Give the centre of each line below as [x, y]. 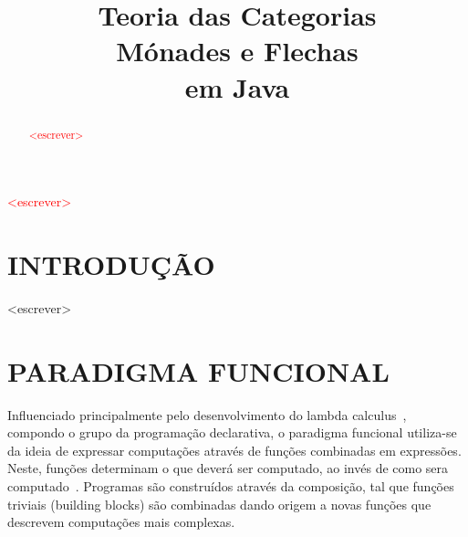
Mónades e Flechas [237, 51]
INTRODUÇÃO [111, 263]
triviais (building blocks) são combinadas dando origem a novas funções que [219, 504]
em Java [237, 86]
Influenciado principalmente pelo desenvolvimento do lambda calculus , [207, 414]
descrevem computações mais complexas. [121, 522]
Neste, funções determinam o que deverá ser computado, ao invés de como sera [228, 468]
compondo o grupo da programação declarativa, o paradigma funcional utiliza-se [232, 432]
